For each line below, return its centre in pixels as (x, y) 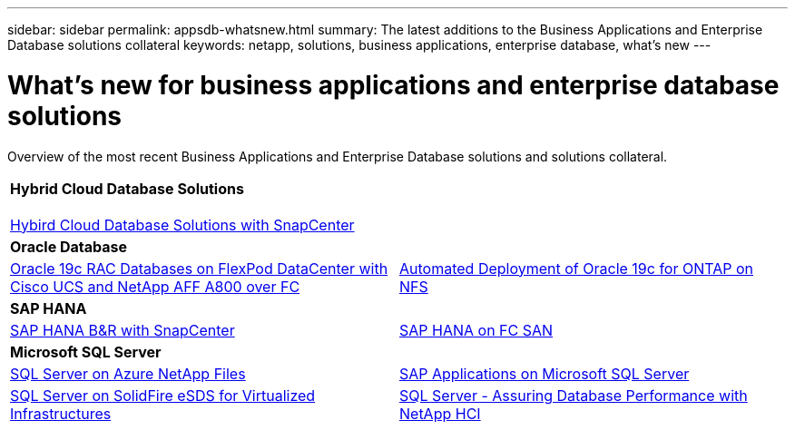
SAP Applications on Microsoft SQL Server (545, 373)
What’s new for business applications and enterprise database (393, 85)
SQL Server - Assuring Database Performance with (574, 395)
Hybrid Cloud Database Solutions (127, 188)
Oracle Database (69, 246)
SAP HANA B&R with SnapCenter (123, 330)
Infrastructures (61, 413)
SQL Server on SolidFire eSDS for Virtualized (163, 395)
